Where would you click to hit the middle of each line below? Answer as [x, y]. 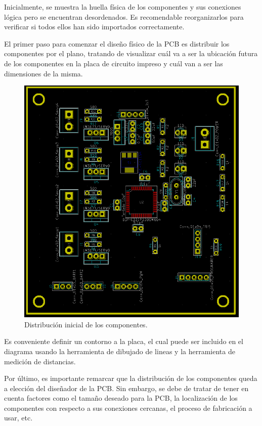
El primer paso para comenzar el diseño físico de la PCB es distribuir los [117, 43]
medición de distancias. [40, 361]
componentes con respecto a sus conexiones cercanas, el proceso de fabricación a [128, 408]
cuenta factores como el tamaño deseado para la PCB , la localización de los [121, 398]
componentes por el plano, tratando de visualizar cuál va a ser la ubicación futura [131, 53]
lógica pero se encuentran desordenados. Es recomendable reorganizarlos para [124, 16]
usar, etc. [18, 418]
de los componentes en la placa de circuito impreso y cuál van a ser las [114, 63]
